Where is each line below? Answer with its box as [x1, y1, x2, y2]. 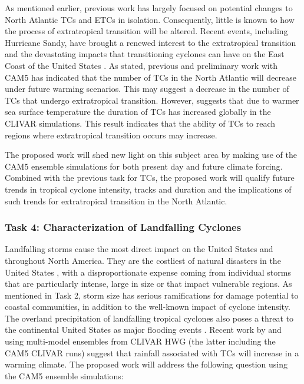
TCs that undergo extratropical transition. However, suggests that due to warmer [5, 94, 299, 106]
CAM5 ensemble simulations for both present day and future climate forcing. [5, 160, 283, 172]
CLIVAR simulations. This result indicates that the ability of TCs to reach [5, 117, 276, 129]
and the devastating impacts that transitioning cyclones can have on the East [5, 48, 285, 60]
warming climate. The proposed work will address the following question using [5, 358, 288, 370]
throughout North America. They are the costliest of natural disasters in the [5, 254, 281, 266]
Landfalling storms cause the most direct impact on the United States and [5, 243, 273, 255]
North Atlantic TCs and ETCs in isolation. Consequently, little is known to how [5, 13, 295, 25]
